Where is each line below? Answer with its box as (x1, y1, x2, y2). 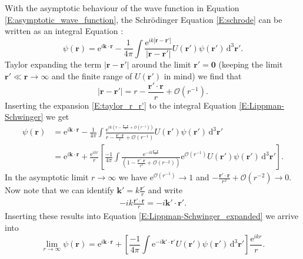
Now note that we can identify (5, 184, 114, 196)
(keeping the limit (218, 58, 283, 70)
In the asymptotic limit (5, 171, 89, 183)
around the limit (132, 58, 191, 70)
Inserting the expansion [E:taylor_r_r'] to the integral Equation (5, 99, 237, 111)
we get (46, 110, 69, 123)
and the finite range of (51, 69, 132, 82)
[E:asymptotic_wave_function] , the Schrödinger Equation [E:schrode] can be (5, 13, 282, 25)
